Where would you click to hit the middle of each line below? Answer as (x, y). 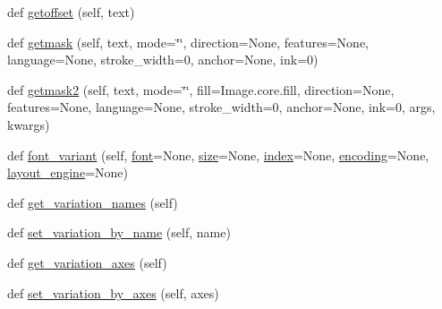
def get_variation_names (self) (93, 202)
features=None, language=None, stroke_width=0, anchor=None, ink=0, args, (221, 107)
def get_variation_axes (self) (87, 262)
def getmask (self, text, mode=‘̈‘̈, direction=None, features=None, (188, 42)
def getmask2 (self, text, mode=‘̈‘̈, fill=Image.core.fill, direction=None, (201, 89)
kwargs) (29, 124)
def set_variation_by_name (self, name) (119, 232)
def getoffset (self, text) (71, 12)
